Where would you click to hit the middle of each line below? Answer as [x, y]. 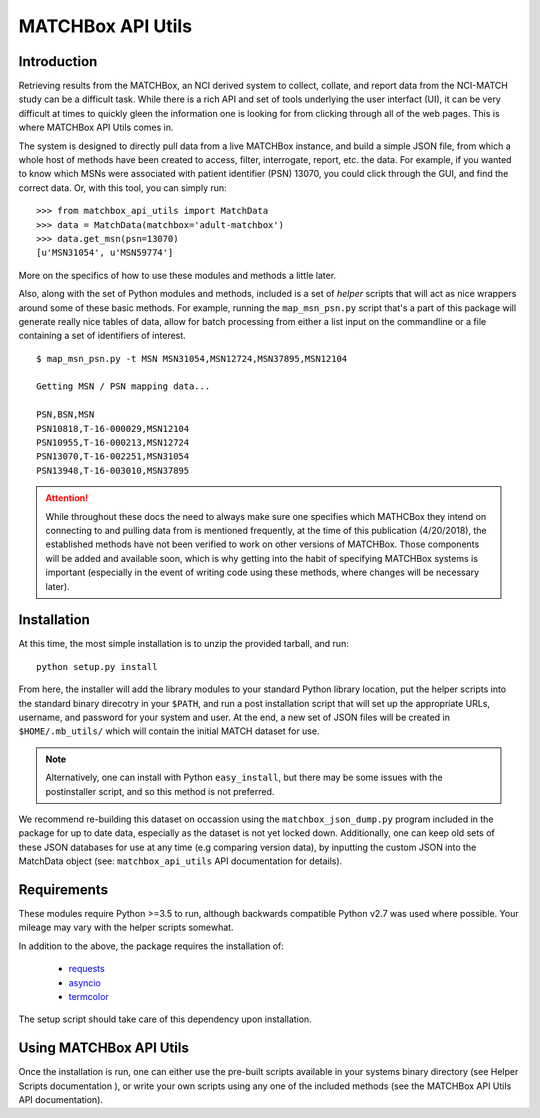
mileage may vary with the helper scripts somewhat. [126, 927]
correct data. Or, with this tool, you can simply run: [122, 187]
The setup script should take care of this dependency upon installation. [165, 1019]
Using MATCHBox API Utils [103, 1048]
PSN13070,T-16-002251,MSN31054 [113, 456]
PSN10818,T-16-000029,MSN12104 [113, 428]
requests [86, 969]
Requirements [63, 889]
